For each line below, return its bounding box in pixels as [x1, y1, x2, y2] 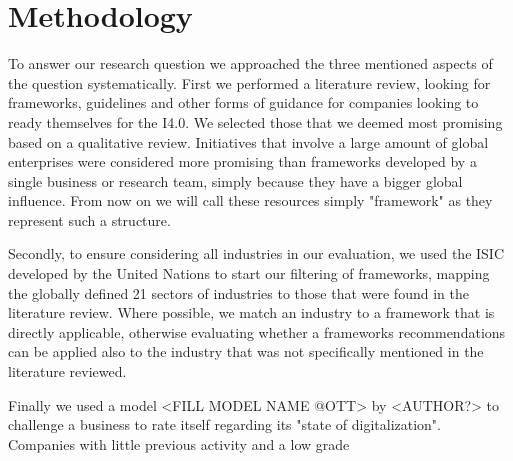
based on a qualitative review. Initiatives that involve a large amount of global [8, 131, 489, 152]
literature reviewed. [8, 361, 127, 382]
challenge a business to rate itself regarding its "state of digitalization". [8, 414, 441, 435]
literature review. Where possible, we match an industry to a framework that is [8, 302, 495, 323]
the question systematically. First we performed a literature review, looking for [8, 72, 491, 93]
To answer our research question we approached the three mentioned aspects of [8, 53, 493, 74]
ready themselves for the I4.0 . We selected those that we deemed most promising [8, 111, 503, 132]
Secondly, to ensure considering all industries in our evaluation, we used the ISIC [8, 243, 505, 264]
